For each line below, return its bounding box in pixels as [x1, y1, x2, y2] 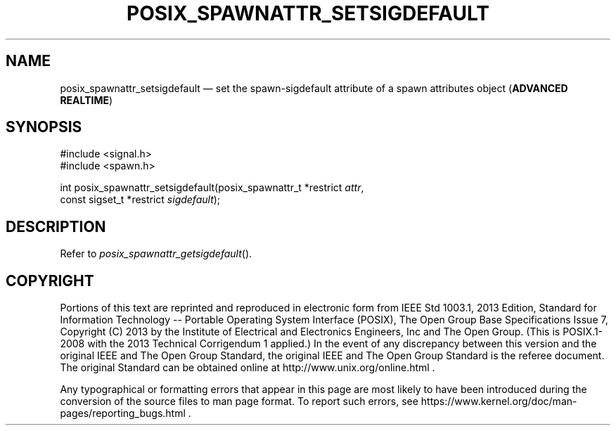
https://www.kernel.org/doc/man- [421, 395, 577, 408]
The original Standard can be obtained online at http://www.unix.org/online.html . [60, 361, 435, 374]
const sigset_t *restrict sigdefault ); [60, 193, 221, 206]
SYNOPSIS [6, 118, 82, 136]
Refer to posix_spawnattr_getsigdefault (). [60, 247, 252, 260]
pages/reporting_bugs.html [60, 407, 186, 420]
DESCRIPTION [6, 217, 106, 236]
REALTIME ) [60, 94, 113, 106]
